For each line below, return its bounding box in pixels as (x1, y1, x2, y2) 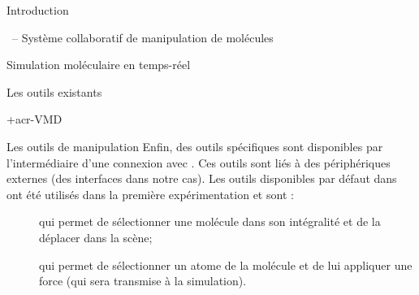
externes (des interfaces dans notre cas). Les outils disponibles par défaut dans (6, 170, 397, 187)
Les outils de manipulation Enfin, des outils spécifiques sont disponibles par (6, 137, 383, 154)
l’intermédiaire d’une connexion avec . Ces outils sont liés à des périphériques (6, 154, 391, 171)
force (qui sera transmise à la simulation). (39, 272, 247, 289)
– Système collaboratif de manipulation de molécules (11, 28, 274, 46)
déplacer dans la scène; (39, 228, 153, 245)
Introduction (6, 2, 69, 18)
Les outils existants (6, 83, 102, 100)
